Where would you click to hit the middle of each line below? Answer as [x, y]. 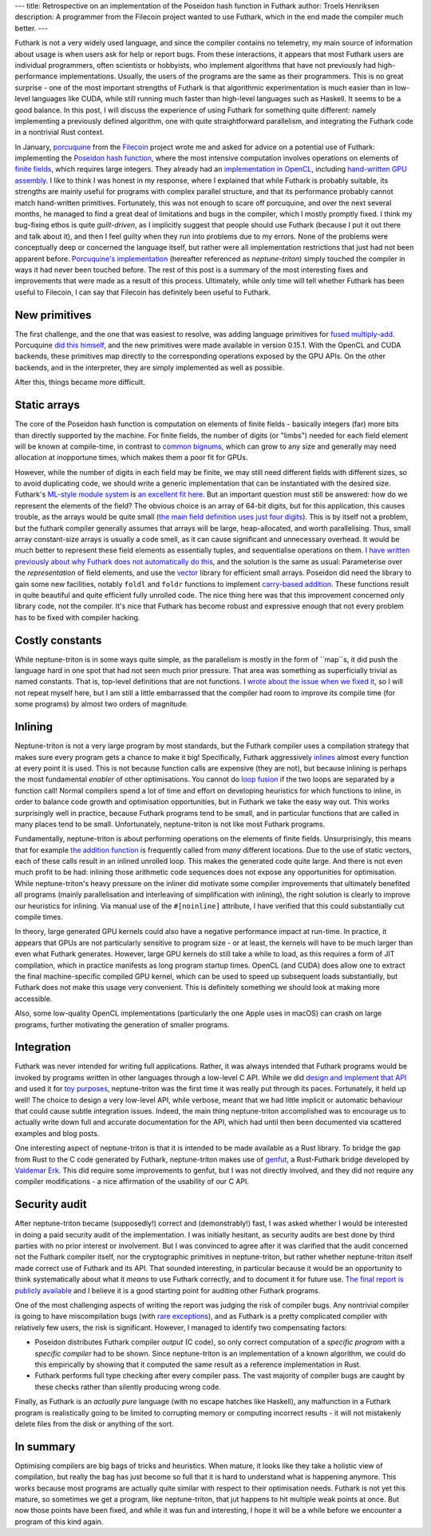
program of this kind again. [59, 1522]
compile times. [39, 917]
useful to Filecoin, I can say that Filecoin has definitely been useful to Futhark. [143, 292]
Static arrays [47, 405]
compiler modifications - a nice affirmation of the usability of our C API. [132, 1182]
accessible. [34, 999]
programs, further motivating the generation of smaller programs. [123, 1024]
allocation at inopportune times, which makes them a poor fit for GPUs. [131, 457]
